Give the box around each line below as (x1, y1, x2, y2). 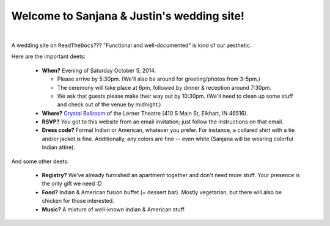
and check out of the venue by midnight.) (57, 101, 161, 108)
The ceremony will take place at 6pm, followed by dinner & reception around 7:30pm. (57, 84, 272, 91)
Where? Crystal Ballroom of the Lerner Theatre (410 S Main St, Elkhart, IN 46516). (42, 109, 248, 117)
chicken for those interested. (42, 197, 114, 205)
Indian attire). (42, 144, 76, 151)
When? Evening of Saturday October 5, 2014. (42, 67, 156, 74)
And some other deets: (11, 158, 69, 165)
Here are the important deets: (11, 53, 86, 60)
